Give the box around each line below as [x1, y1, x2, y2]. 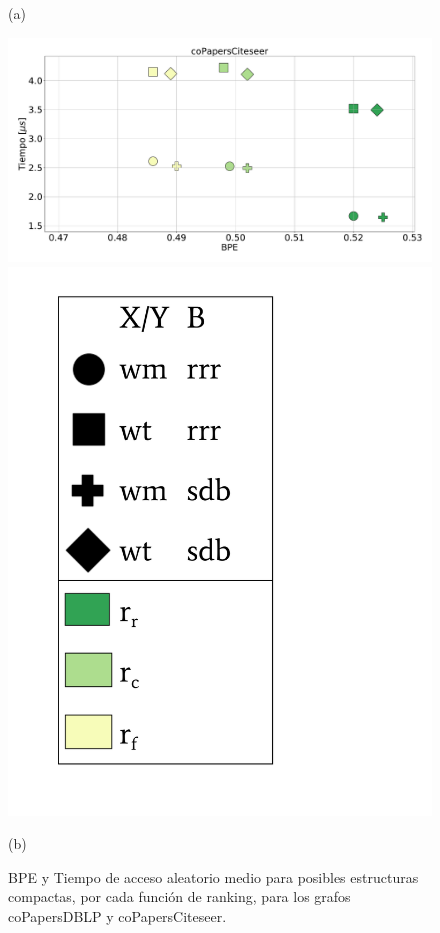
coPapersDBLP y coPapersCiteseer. [8, 905, 227, 926]
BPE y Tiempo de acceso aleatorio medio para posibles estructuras [8, 866, 419, 887]
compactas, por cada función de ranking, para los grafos [8, 886, 351, 907]
